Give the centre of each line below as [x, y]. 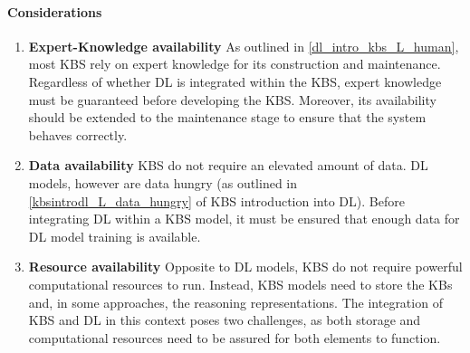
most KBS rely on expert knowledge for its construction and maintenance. [235, 64]
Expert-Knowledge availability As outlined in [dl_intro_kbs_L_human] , [244, 46]
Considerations [55, 11]
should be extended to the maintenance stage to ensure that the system [227, 117]
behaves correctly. [78, 134]
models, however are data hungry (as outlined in [163, 182]
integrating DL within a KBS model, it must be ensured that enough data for [244, 219]
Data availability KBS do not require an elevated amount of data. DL [228, 165]
